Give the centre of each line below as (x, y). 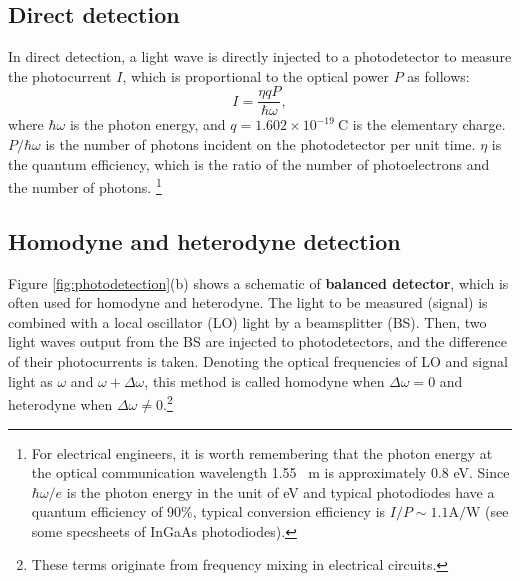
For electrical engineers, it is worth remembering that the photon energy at (262, 452)
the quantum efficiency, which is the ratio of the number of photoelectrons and (249, 163)
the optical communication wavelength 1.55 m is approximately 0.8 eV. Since (270, 472)
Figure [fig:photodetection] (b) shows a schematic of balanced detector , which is (258, 282)
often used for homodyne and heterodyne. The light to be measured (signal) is (248, 302)
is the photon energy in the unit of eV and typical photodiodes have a (280, 491)
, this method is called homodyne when (264, 380)
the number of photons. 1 (85, 185)
